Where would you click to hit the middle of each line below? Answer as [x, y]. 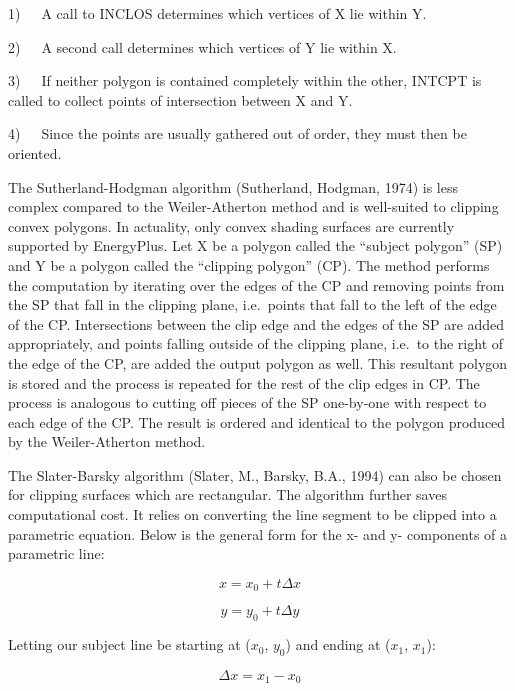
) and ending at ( [338, 644]
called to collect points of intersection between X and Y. [180, 99]
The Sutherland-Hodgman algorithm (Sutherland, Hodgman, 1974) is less [233, 186]
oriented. [35, 152]
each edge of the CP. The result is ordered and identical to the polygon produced [257, 421]
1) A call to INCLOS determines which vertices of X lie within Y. [217, 13]
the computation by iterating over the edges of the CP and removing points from [256, 284]
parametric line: [56, 553]
